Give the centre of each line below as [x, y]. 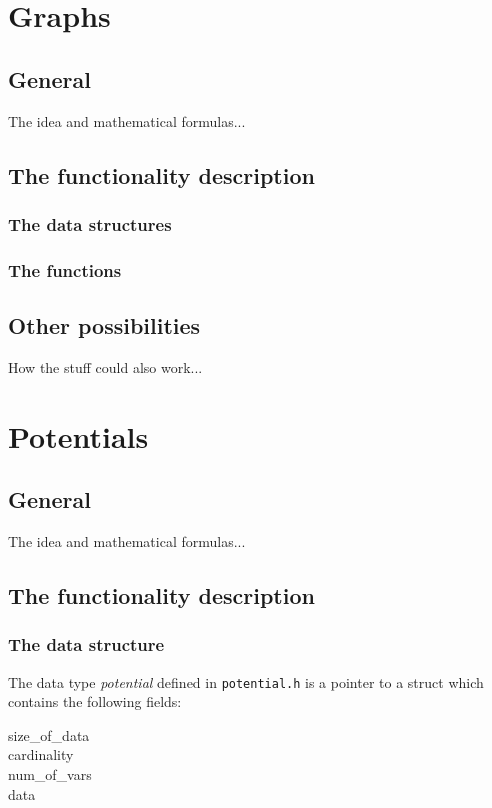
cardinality [41, 754]
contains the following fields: [95, 701]
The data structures [90, 223]
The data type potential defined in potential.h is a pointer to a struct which [246, 681]
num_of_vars [50, 774]
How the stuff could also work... [105, 366]
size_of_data [49, 734]
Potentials [78, 435]
